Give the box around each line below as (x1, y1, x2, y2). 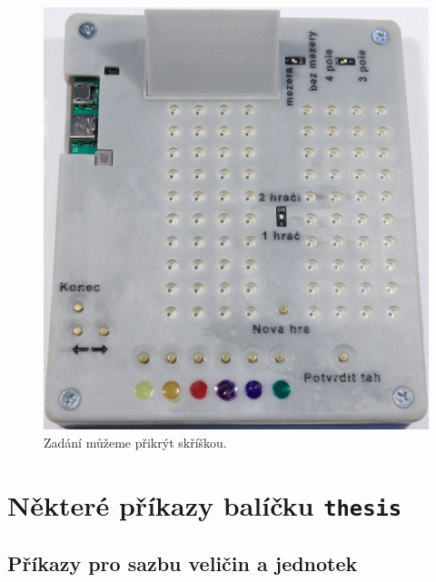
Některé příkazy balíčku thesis (7, 486, 402, 523)
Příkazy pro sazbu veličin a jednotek (7, 549, 358, 577)
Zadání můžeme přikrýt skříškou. (44, 432, 227, 451)
